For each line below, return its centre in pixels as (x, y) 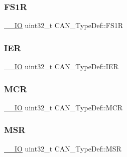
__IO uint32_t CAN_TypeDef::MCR (63, 107)
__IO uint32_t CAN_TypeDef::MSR (63, 148)
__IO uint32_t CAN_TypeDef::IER (61, 66)
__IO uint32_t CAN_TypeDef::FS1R (64, 25)
